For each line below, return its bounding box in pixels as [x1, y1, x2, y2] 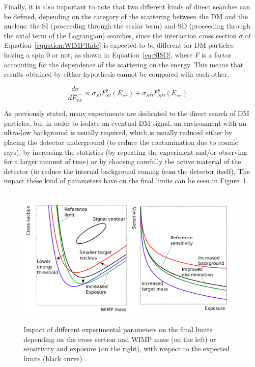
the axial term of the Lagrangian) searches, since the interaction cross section [4, 30, 237, 40]
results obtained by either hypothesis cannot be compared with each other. [4, 69, 229, 79]
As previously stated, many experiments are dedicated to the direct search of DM [4, 108, 250, 118]
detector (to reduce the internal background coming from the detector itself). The [4, 166, 250, 176]
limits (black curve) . [24, 353, 86, 363]
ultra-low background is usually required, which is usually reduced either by [4, 127, 232, 138]
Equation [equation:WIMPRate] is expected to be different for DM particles [4, 40, 234, 50]
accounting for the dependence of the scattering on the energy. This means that [4, 59, 244, 69]
